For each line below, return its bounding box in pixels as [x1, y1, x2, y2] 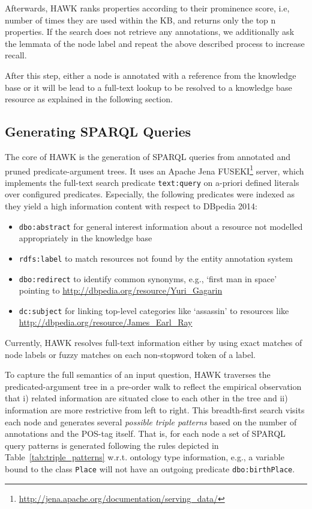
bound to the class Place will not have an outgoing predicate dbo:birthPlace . [5, 462, 295, 475]
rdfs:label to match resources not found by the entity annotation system [19, 251, 293, 264]
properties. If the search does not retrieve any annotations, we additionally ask [5, 25, 295, 38]
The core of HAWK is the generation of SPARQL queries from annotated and [5, 150, 291, 162]
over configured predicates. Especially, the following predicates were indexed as [5, 188, 295, 200]
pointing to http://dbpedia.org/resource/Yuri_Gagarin [19, 284, 223, 297]
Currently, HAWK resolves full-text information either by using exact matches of [5, 336, 302, 349]
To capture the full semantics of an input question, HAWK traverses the [5, 368, 271, 381]
